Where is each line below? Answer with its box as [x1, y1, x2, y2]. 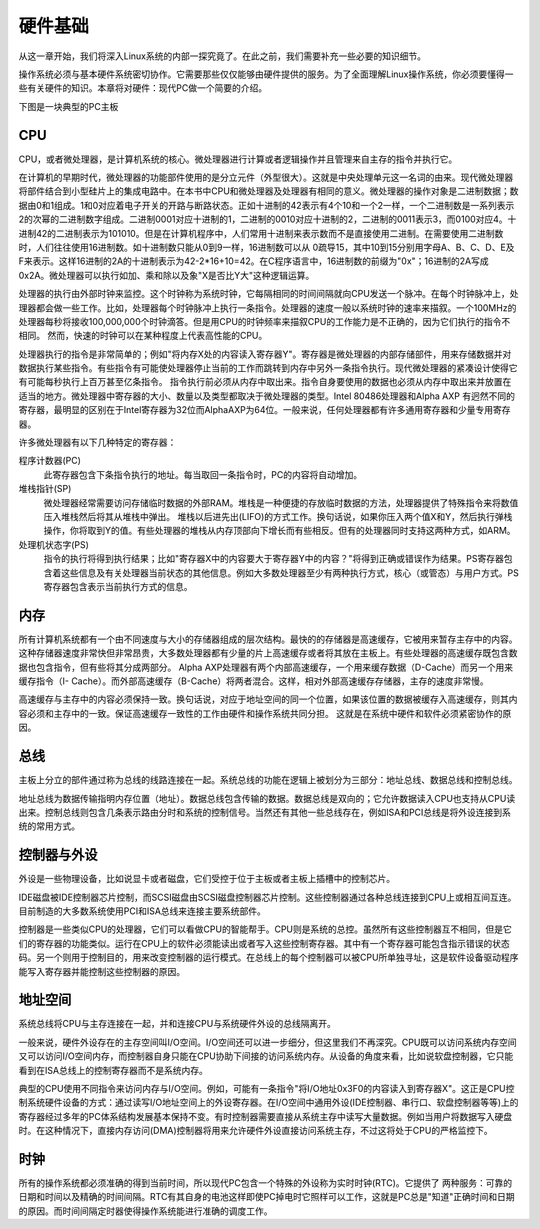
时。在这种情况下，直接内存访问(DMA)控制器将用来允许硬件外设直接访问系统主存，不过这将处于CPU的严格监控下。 [18, 1125, 494, 1137]
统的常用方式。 [18, 820, 80, 832]
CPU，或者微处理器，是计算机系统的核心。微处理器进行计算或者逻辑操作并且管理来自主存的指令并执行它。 [18, 153, 458, 165]
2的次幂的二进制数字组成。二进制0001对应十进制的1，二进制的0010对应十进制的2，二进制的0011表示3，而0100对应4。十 [18, 213, 517, 225]
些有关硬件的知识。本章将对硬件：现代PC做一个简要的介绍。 [18, 82, 268, 94]
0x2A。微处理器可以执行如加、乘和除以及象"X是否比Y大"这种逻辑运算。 [18, 269, 315, 281]
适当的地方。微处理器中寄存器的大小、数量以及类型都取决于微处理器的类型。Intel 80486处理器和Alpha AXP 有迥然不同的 [18, 390, 515, 402]
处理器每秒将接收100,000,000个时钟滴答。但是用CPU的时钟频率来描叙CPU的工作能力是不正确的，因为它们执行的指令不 [18, 315, 511, 327]
